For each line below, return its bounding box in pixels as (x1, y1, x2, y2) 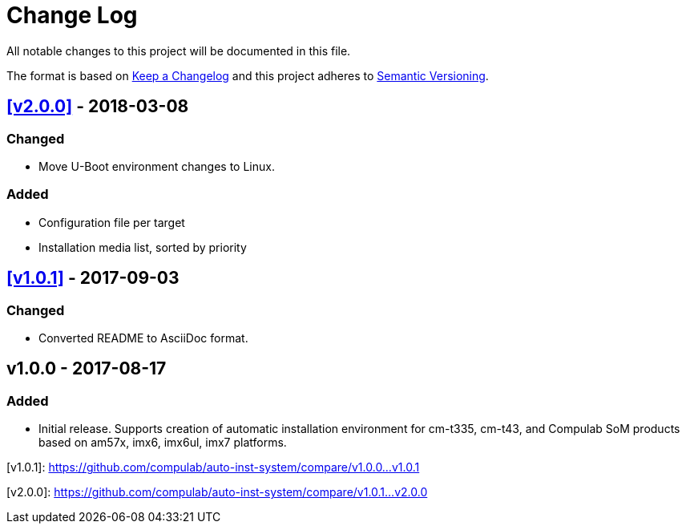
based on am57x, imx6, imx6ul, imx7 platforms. (38, 435, 287, 450)
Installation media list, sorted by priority (38, 240, 247, 254)
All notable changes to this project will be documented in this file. (6, 43, 351, 58)
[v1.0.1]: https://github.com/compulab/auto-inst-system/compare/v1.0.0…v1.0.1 (6, 460, 420, 475)
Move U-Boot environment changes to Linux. (38, 159, 275, 173)
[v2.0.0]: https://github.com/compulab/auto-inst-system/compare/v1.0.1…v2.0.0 (6, 485, 428, 500)
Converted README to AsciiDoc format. (38, 330, 248, 345)
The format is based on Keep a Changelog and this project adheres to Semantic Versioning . (6, 68, 489, 83)
